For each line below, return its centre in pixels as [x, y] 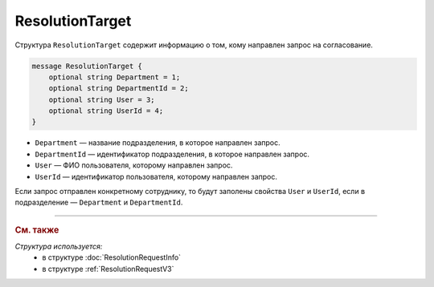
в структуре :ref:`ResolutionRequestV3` [108, 269]
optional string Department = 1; [115, 77]
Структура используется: [59, 247]
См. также [37, 230]
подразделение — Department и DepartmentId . [99, 202]
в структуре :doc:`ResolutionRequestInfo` [111, 257]
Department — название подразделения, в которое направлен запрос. [158, 143]
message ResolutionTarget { [87, 66]
